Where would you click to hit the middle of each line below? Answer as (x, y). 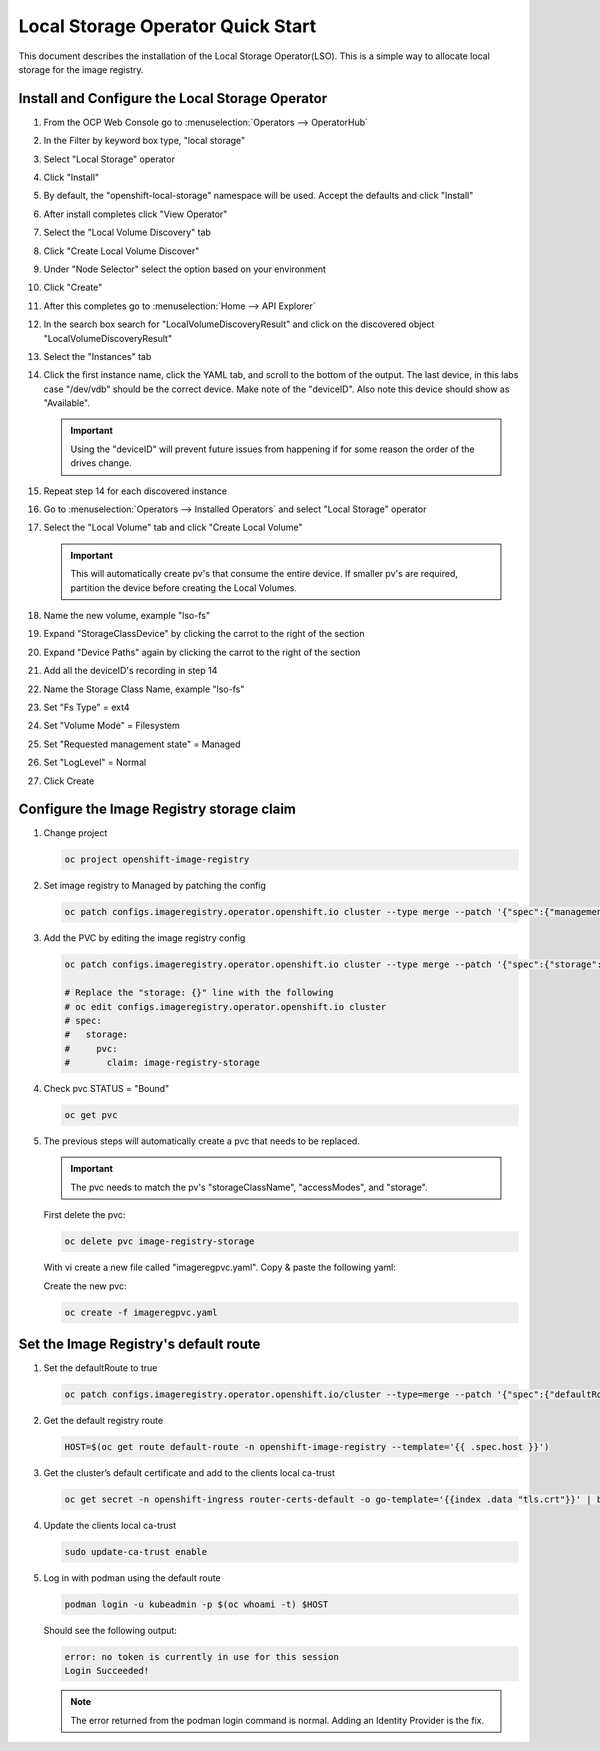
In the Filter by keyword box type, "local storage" (144, 141)
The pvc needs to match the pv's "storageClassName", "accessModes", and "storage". (249, 1187)
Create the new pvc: (85, 1286)
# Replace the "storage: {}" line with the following (199, 993)
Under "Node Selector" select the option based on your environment (185, 269)
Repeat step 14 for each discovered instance (135, 491)
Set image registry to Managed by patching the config (155, 886)
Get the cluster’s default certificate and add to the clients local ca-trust (189, 1472)
